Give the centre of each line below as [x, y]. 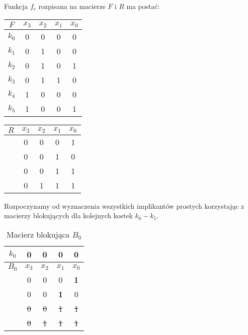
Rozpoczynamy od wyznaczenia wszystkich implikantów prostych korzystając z [124, 206]
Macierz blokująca [38, 234]
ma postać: [143, 6]
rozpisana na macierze [72, 6]
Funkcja [16, 6]
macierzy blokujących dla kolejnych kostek [69, 215]
